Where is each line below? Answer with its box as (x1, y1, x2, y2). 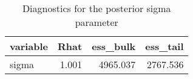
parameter (75, 15, 118, 29)
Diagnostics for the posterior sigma (22, 1, 171, 15)
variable (10, 39, 49, 53)
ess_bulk (92, 39, 136, 53)
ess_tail (145, 39, 184, 53)
